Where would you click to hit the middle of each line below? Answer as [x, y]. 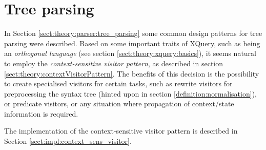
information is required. [41, 113]
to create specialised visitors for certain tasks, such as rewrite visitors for [118, 83]
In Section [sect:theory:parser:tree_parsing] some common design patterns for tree [133, 33]
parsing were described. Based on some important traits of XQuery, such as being [132, 43]
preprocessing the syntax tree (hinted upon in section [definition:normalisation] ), [130, 93]
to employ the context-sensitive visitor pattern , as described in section [114, 63]
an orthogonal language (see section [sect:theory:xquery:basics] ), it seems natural [130, 53]
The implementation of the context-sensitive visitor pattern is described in [121, 131]
